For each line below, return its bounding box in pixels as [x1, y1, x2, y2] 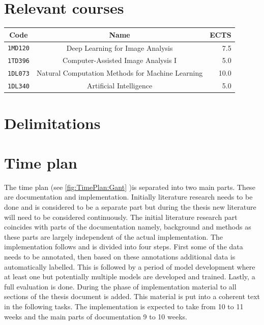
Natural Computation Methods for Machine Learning [36, 68, 203, 78]
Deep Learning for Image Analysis [66, 42, 173, 53]
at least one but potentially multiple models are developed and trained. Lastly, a [4, 271, 255, 282]
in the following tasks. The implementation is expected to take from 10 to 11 [4, 301, 244, 311]
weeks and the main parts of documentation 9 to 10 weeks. [4, 311, 187, 321]
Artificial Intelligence [87, 80, 153, 91]
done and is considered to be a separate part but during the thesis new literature [4, 202, 256, 212]
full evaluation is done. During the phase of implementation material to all [4, 281, 237, 291]
